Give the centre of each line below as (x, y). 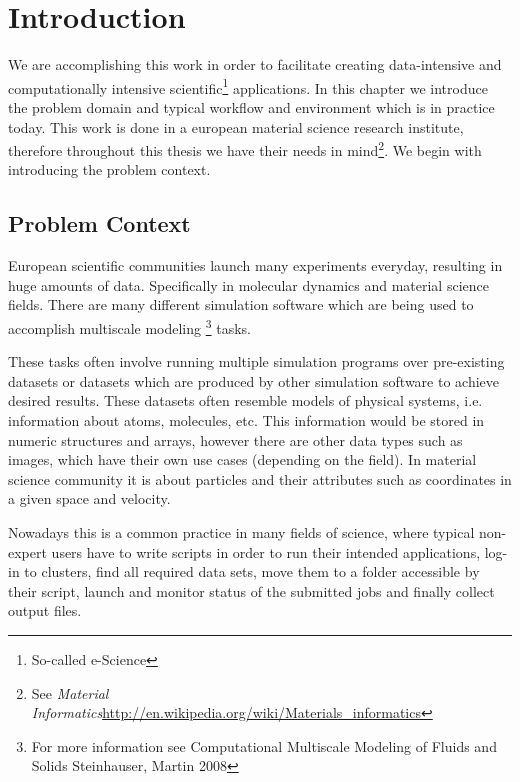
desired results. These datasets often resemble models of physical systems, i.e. (245, 400)
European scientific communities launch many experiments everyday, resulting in (255, 265)
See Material (70, 692)
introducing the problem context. (109, 169)
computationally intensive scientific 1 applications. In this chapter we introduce (248, 86)
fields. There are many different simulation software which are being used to (241, 304)
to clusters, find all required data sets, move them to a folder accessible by (252, 571)
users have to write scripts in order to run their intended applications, (266, 551)
